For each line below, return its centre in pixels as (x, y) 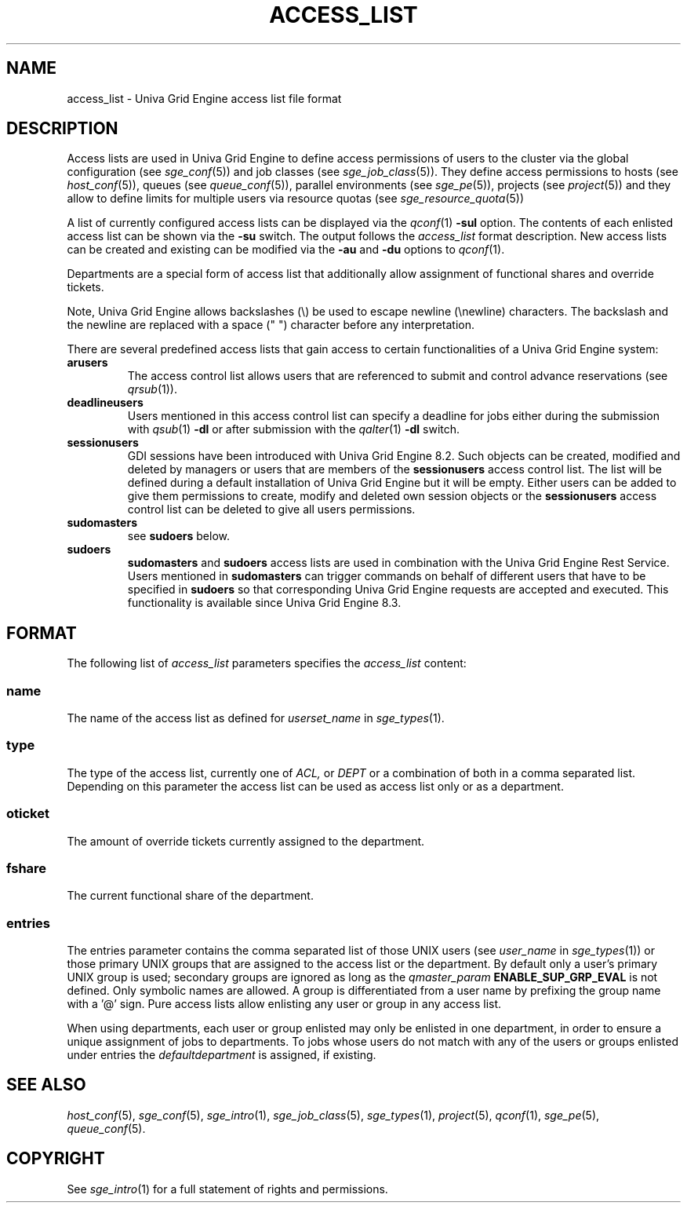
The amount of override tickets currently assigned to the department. (246, 841)
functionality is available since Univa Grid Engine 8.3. (264, 603)
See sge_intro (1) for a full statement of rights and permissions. (227, 1189)
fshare (27, 868)
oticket (28, 814)
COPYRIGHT (56, 1159)
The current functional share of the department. (190, 896)
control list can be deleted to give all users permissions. (271, 510)
